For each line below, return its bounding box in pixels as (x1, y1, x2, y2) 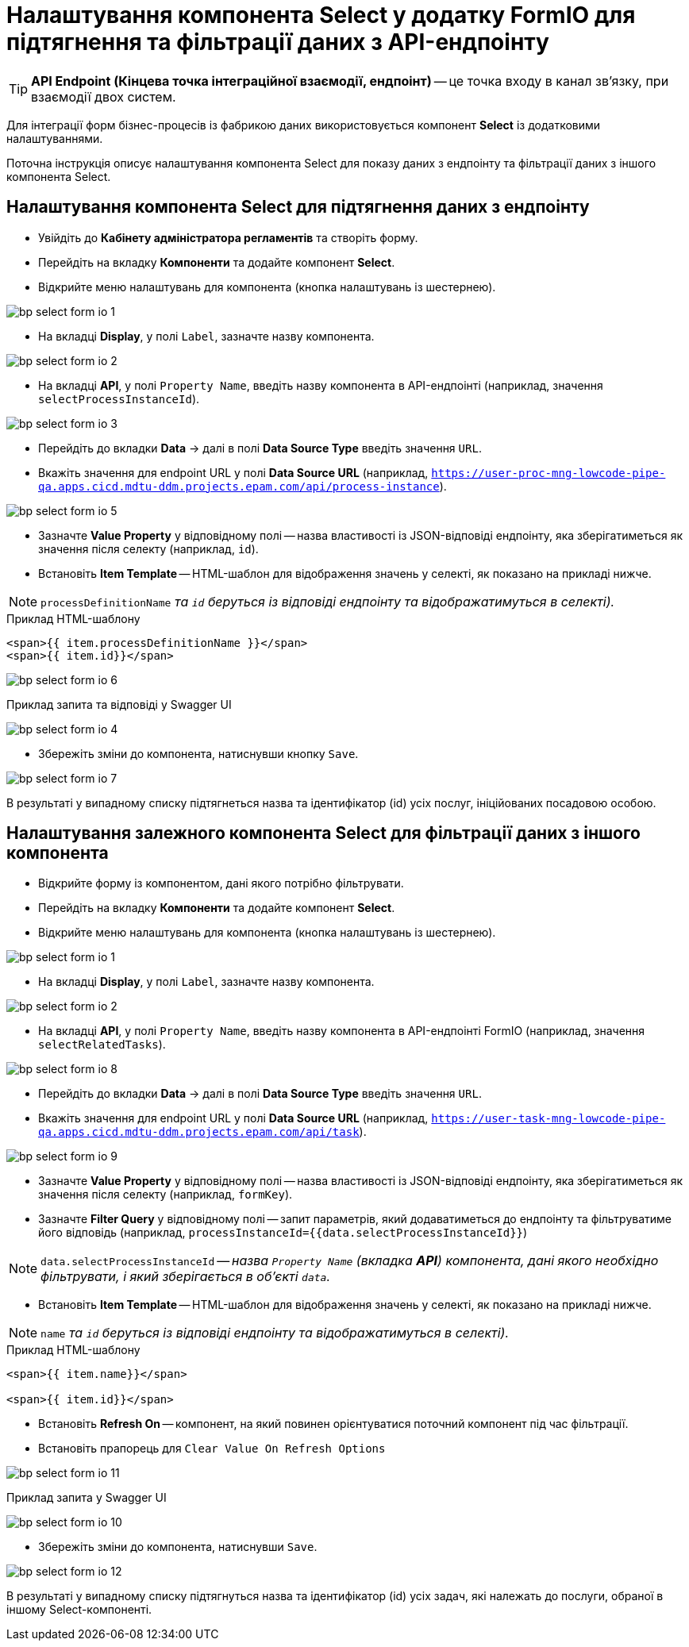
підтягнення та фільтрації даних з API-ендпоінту (6, 29, 549, 56)
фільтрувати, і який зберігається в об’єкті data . (40, 1268, 330, 1285)
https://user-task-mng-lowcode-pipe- (431, 1112, 666, 1126)
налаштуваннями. (6, 131, 103, 145)
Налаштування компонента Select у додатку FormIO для (6, 2, 636, 29)
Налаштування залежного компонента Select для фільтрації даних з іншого (6, 823, 641, 844)
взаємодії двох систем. (31, 88, 176, 105)
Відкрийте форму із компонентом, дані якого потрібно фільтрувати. (38, 876, 404, 891)
